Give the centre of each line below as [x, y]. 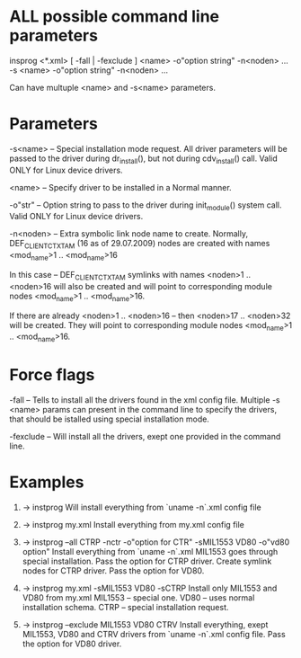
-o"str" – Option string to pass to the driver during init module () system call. [146, 206]
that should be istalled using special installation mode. [109, 419]
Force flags [52, 375]
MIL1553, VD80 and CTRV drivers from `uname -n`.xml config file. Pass [154, 635]
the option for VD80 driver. [72, 644]
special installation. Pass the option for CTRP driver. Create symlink [147, 561]
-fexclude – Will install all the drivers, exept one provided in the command [145, 437]
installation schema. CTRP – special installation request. [125, 608]
